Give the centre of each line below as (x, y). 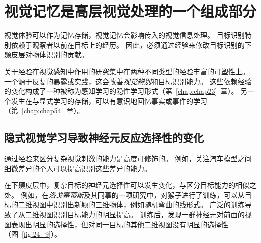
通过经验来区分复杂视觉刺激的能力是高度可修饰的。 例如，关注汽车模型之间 (128, 159)
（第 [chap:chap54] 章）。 (44, 111)
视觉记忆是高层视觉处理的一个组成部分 (130, 11)
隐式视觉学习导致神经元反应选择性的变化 (104, 138)
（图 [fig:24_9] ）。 (33, 234)
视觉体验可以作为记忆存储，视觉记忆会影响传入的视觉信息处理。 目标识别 (124, 35)
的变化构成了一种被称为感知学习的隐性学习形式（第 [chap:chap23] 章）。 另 (126, 91)
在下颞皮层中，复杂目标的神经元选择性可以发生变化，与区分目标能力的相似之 (130, 185)
